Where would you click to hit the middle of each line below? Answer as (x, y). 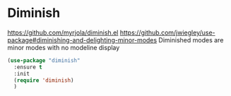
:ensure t (28, 67)
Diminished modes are (191, 40)
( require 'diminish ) (44, 80)
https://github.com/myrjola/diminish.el (63, 32)
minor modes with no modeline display (64, 47)
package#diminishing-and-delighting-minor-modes (82, 40)
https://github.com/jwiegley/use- (167, 32)
